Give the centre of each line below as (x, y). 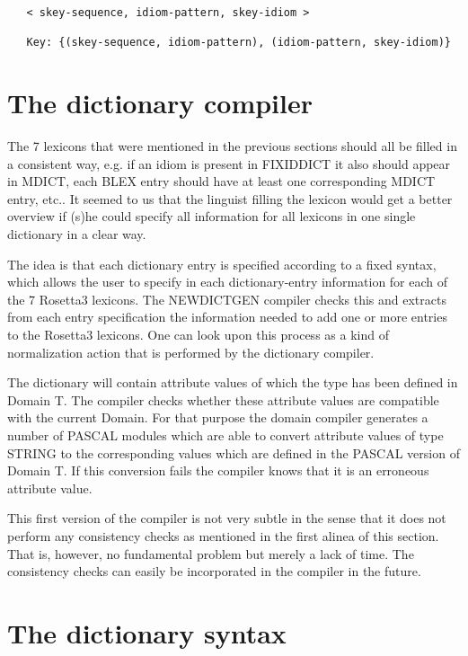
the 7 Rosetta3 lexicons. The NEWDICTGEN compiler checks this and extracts (227, 299)
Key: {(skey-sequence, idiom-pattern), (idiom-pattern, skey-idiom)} (238, 43)
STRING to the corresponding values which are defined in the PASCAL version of (234, 452)
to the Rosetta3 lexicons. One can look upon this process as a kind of (198, 335)
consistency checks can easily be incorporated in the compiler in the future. (214, 571)
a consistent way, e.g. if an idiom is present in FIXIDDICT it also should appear (229, 163)
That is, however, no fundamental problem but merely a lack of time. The (211, 553)
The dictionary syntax (147, 632)
